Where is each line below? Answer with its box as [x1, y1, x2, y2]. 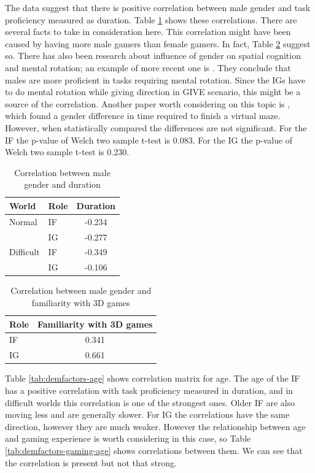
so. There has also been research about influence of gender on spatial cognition [5, 49, 301, 62]
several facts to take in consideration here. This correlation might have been [5, 25, 291, 38]
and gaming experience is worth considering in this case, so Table [5, 432, 251, 445]
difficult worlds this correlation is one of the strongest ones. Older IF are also [5, 396, 295, 409]
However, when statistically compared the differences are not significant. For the [5, 121, 307, 134]
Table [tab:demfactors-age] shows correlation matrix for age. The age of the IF [5, 372, 300, 385]
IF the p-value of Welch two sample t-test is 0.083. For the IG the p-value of [5, 133, 293, 146]
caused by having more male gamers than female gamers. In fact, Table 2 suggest [5, 37, 311, 50]
